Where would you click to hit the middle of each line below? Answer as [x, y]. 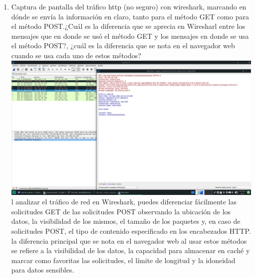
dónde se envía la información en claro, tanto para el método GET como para [130, 16]
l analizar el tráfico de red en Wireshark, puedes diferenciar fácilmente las [124, 202]
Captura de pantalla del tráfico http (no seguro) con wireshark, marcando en [129, 6]
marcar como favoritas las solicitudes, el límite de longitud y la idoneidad [123, 260]
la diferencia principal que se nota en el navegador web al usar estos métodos [129, 240]
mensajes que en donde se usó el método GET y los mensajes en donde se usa [130, 36]
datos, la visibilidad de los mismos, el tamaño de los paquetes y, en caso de [126, 221]
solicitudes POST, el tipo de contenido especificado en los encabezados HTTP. [131, 231]
